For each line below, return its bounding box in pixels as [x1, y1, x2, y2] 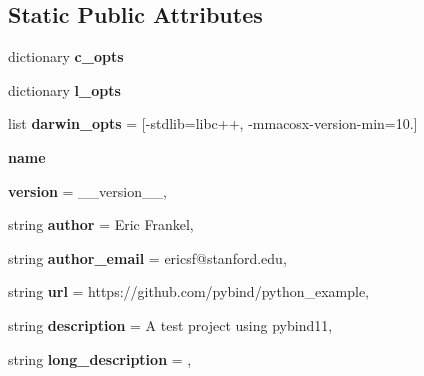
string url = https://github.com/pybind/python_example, [8, 281, 369, 302]
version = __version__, [8, 180, 167, 201]
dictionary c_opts [8, 46, 124, 67]
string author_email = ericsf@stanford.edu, [8, 247, 287, 268]
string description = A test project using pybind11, [8, 314, 333, 335]
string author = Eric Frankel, [8, 214, 194, 235]
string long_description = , [8, 348, 192, 369]
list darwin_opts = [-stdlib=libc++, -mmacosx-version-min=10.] [8, 113, 418, 134]
